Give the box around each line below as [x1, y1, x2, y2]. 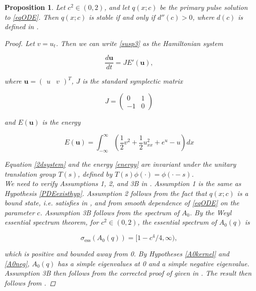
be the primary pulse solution [159, 2, 248, 12]
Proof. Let [4, 38, 35, 48]
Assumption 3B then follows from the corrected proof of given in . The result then [4, 268, 252, 278]
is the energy [42, 117, 81, 127]
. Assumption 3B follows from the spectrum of [40, 207, 180, 217]
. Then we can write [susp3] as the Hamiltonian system [55, 38, 223, 48]
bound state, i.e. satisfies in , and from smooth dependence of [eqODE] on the [4, 197, 239, 208]
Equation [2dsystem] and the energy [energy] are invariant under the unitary [4, 158, 236, 169]
